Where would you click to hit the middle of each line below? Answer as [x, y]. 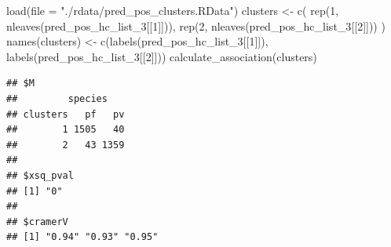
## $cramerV [37, 222]
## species [57, 98]
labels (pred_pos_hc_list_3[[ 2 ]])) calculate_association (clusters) [162, 56]
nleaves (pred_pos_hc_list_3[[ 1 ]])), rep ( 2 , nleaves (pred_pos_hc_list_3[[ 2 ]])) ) [196, 25]
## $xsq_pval [40, 175]
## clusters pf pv [66, 114]
